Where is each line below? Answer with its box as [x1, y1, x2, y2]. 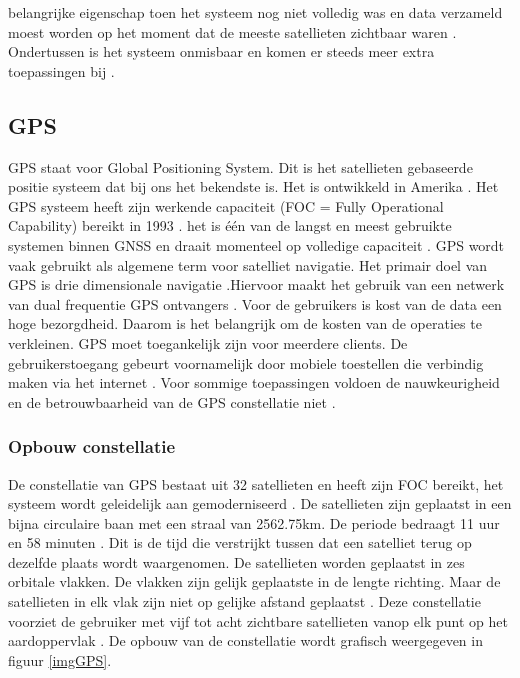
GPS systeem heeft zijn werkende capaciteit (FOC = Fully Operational [8, 195, 444, 216]
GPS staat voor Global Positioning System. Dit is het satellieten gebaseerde [8, 156, 473, 177]
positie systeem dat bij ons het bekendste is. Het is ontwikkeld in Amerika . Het [8, 176, 499, 197]
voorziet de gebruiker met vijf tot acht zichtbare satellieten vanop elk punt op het [8, 610, 508, 631]
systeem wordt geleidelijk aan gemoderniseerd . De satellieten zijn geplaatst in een [8, 493, 512, 514]
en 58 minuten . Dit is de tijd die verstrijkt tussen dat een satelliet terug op [8, 532, 472, 553]
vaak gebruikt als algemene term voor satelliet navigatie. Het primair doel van [8, 254, 488, 275]
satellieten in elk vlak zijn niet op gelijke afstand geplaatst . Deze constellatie [8, 591, 481, 612]
